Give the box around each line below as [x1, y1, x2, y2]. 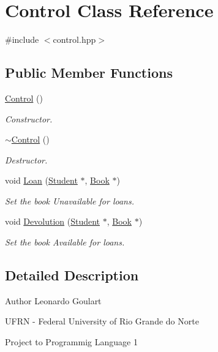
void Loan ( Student [5, 174, 78, 187]
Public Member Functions [5, 63, 173, 82]
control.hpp [53, 33, 96, 46]
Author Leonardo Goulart [5, 294, 102, 307]
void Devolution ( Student [5, 215, 100, 228]
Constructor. [5, 112, 53, 125]
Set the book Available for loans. [5, 236, 125, 249]
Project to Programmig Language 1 [5, 335, 138, 348]
